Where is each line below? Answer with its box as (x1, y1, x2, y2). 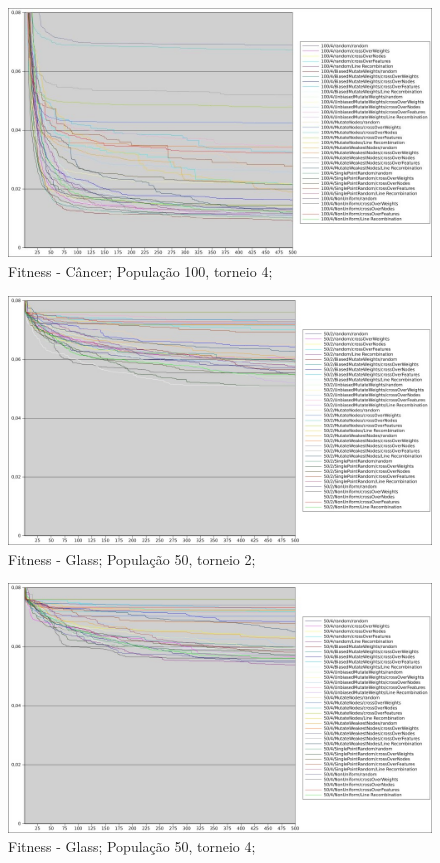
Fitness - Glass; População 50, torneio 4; (8, 836, 256, 857)
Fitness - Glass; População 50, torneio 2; (8, 548, 256, 569)
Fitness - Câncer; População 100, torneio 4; (8, 261, 273, 281)
